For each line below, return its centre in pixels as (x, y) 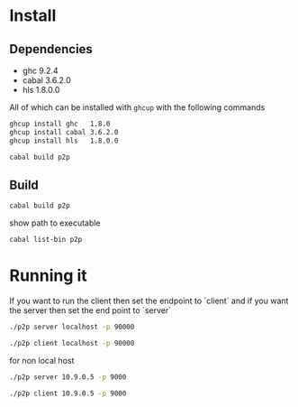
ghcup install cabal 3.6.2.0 (64, 132)
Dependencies (51, 49)
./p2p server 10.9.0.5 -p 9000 (68, 377)
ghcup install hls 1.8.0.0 (64, 141)
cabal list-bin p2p (46, 240)
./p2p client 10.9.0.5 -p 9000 (68, 393)
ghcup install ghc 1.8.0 (60, 124)
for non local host (42, 360)
